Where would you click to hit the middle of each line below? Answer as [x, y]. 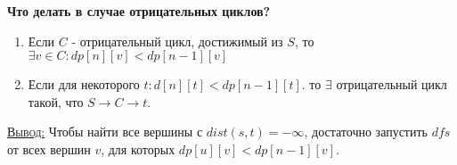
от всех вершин [49, 148]
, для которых [138, 148]
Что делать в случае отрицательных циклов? [139, 11]
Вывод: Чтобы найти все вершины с [105, 132]
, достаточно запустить [366, 132]
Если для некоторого [84, 84]
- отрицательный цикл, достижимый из [177, 41]
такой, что [56, 101]
